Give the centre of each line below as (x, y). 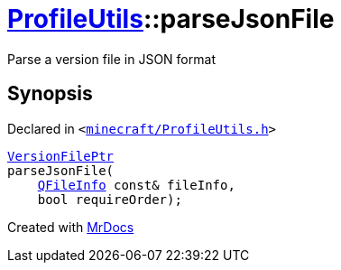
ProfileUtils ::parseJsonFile (171, 19)
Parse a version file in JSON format (111, 59)
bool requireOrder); (110, 199)
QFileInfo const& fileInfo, (136, 185)
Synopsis (50, 94)
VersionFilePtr (61, 156)
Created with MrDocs (71, 227)
